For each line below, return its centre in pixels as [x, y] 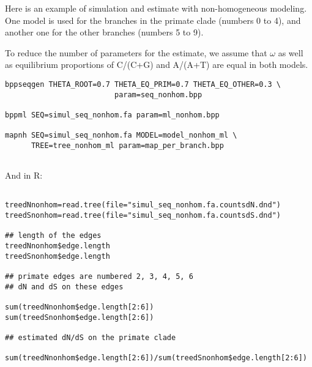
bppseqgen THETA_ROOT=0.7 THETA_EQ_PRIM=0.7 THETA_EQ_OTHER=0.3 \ [143, 84]
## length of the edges [53, 236]
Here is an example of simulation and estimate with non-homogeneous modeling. [156, 8]
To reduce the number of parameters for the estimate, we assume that [136, 52]
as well [291, 52]
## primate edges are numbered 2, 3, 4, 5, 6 [99, 277]
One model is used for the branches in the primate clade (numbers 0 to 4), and [153, 20]
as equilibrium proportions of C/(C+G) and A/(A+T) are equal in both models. [157, 65]
